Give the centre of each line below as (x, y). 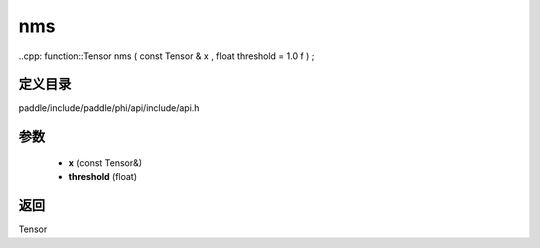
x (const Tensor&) (105, 162)
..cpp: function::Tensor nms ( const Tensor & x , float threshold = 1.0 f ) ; (166, 56)
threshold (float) (103, 177)
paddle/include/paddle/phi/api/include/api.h (109, 108)
